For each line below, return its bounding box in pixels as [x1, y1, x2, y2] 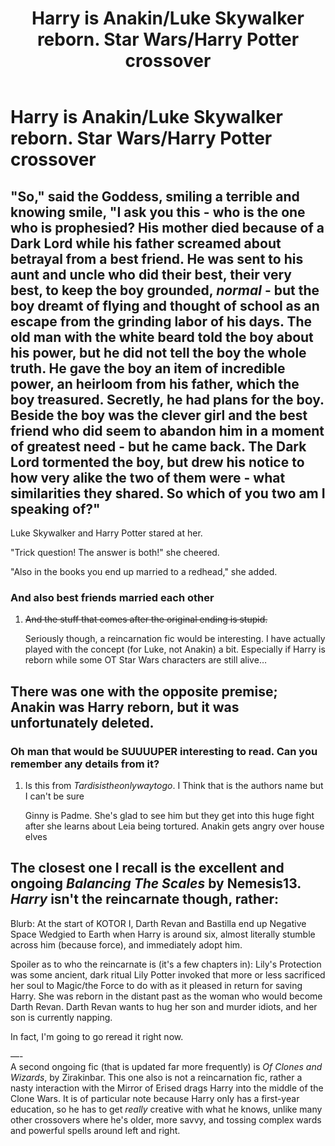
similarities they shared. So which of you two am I [10, 485, 326, 502]
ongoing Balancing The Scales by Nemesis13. [10, 875, 302, 892]
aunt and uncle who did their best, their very [10, 266, 292, 283]
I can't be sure [24, 790, 85, 802]
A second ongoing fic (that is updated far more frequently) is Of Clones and [10, 1060, 323, 1072]
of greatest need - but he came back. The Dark [10, 438, 307, 455]
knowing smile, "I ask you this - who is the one [10, 203, 306, 221]
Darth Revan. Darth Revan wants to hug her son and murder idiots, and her [10, 1000, 318, 1012]
